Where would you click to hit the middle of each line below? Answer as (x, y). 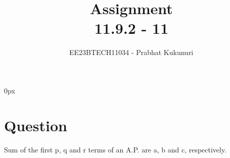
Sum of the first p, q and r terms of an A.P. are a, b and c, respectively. (116, 149)
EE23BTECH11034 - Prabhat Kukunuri (131, 52)
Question (36, 125)
